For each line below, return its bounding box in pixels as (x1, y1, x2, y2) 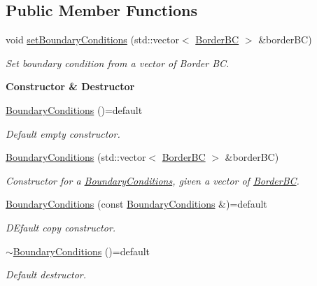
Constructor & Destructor (6, 79, 135, 94)
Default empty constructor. (6, 126, 120, 141)
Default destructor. (6, 267, 87, 282)
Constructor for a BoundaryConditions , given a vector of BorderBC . (6, 173, 300, 187)
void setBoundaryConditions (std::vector (6, 32, 179, 47)
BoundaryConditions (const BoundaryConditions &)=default (6, 196, 267, 211)
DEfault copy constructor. (6, 220, 116, 234)
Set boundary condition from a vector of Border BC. (6, 55, 230, 70)
